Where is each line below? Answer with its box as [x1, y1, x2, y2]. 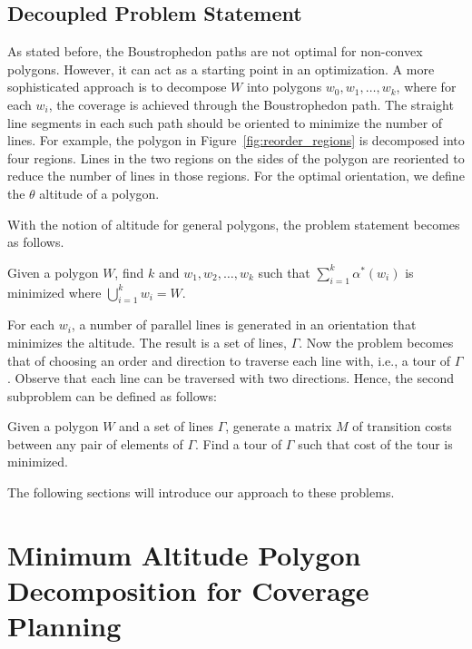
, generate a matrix [225, 417, 332, 436]
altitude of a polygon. [39, 183, 160, 202]
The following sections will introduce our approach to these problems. [7, 483, 395, 502]
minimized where [7, 282, 102, 301]
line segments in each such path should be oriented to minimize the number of [7, 113, 443, 132]
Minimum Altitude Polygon [7, 536, 361, 573]
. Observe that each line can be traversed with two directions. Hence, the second [7, 369, 454, 388]
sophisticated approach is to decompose [7, 77, 227, 96]
